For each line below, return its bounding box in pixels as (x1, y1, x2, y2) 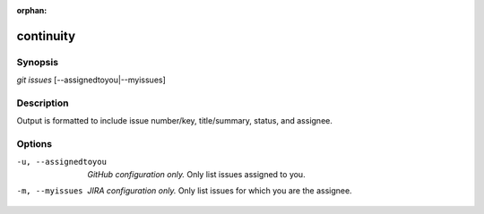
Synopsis (16, 56, 58, 68)
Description (16, 97, 69, 109)
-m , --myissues (16, 186, 84, 196)
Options (16, 138, 53, 150)
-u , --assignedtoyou (16, 157, 108, 167)
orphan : (16, 5, 48, 15)
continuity (16, 28, 76, 44)
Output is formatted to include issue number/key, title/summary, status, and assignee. (16, 116, 333, 126)
